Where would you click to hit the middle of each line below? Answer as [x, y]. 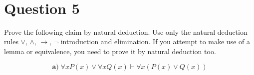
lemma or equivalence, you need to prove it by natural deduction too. [110, 51]
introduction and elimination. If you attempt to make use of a [155, 41]
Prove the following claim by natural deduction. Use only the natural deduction [126, 32]
